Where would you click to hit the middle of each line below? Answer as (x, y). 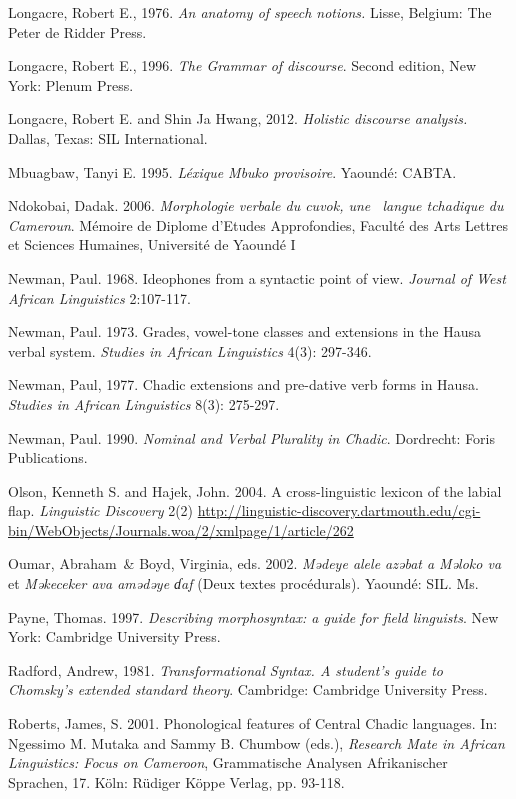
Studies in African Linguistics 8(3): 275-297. (144, 403)
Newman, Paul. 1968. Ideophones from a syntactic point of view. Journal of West (257, 277)
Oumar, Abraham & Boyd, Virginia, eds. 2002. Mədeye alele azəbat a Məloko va (255, 563)
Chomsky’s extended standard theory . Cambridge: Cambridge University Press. (248, 689)
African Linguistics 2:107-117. (99, 297)
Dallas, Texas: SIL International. (108, 137)
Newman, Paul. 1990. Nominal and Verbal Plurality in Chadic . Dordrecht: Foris (252, 437)
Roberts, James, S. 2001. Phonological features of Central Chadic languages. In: (253, 723)
